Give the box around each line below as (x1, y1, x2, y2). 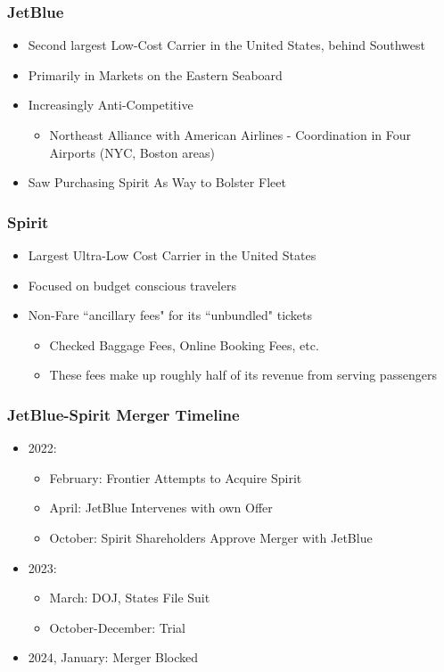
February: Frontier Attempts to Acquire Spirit (49, 468, 302, 487)
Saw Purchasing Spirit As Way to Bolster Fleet (28, 173, 286, 192)
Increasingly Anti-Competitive (28, 95, 193, 114)
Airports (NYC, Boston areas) (49, 143, 215, 161)
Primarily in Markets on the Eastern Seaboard (28, 65, 283, 84)
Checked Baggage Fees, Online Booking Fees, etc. (49, 335, 319, 354)
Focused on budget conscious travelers (28, 275, 236, 294)
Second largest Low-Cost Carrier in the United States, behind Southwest (28, 36, 425, 54)
